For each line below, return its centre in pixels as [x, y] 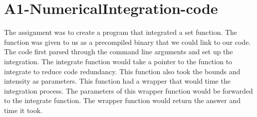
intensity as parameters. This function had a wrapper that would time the [117, 81]
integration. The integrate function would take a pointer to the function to [118, 61]
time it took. [23, 110]
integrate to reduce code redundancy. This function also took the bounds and [122, 71]
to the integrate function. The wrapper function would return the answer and [123, 100]
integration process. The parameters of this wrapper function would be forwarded [128, 90]
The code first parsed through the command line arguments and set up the [119, 52]
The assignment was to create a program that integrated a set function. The [121, 32]
